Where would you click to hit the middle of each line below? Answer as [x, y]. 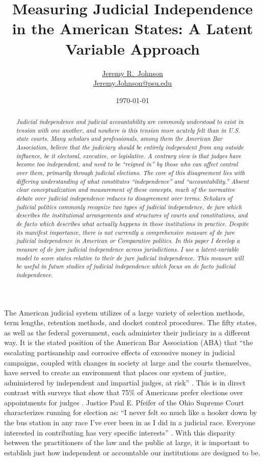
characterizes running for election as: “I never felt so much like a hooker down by [131, 412]
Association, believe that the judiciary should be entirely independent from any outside [130, 147]
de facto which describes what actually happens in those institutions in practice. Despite [132, 223]
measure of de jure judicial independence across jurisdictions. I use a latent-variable [127, 249]
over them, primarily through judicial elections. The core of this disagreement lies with [130, 173]
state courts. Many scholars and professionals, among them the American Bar [119, 139]
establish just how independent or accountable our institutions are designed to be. [132, 452]
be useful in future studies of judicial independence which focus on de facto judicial [126, 266]
